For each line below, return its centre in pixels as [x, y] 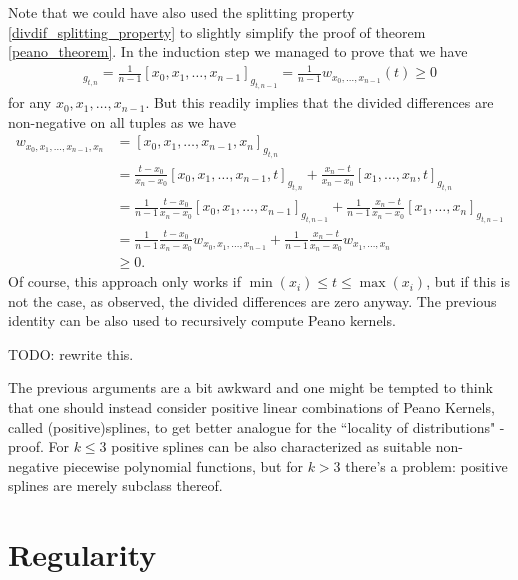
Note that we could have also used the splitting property [181, 12]
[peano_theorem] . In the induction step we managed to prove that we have [238, 51]
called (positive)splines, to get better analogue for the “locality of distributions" [252, 426]
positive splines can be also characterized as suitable [271, 446]
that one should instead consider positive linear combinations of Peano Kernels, [251, 407]
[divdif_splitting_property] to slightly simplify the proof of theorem [217, 31]
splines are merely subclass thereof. [115, 485]
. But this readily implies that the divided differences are [319, 102]
